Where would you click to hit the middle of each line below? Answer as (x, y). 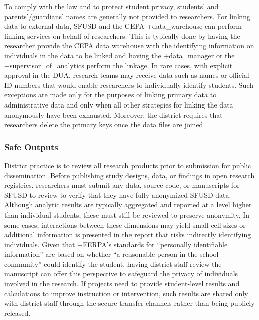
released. (17, 313)
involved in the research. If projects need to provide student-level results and (122, 284)
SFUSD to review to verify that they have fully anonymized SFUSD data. (118, 195)
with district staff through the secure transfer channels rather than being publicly (129, 303)
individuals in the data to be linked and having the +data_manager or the (119, 55)
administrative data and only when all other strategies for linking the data (119, 104)
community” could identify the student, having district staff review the (113, 263)
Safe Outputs (31, 146)
